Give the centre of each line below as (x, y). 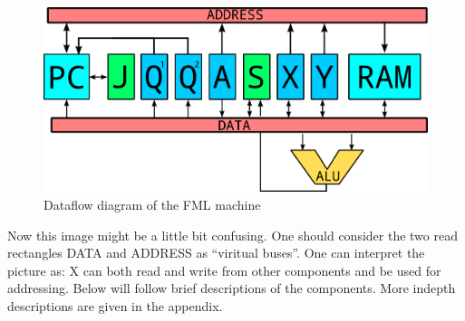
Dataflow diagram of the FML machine (152, 204)
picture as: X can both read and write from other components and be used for (224, 270)
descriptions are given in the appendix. (115, 305)
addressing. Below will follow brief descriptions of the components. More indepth (232, 288)
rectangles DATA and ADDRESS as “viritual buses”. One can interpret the (216, 253)
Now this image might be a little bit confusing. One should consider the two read (232, 235)
